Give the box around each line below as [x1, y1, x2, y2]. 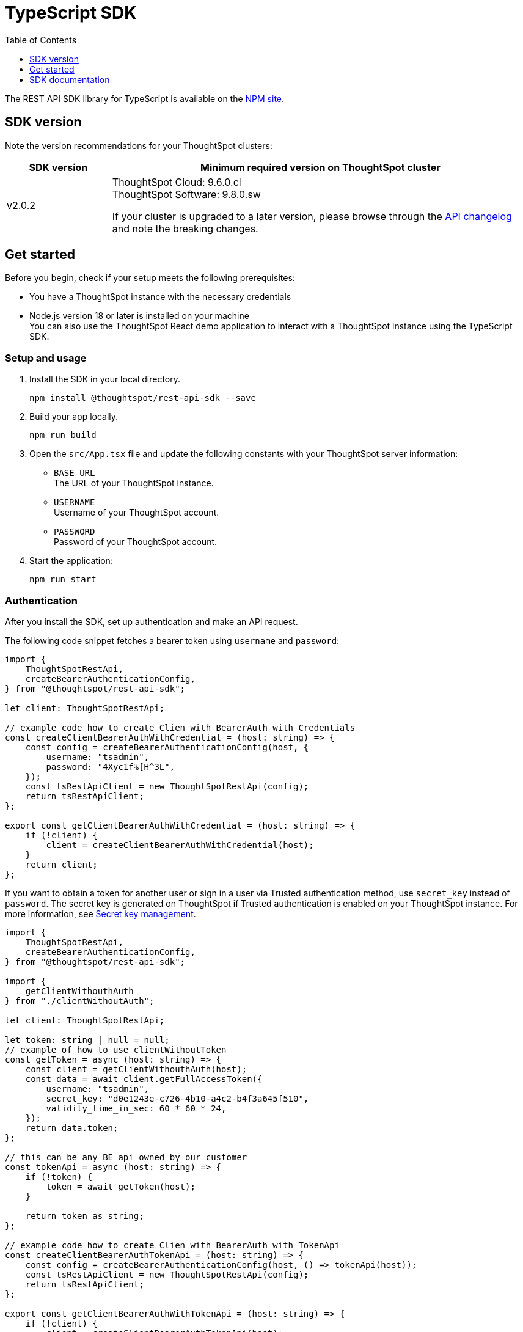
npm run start [29, 574, 97, 585]
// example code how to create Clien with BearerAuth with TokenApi [5, 1240, 340, 1250]
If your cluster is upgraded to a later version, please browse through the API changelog [112, 210, 512, 222]
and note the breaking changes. [112, 222, 258, 235]
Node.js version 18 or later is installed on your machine [29, 310, 249, 321]
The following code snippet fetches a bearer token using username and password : [5, 635, 340, 646]
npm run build [29, 430, 97, 441]
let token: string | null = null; [5, 1034, 170, 1045]
